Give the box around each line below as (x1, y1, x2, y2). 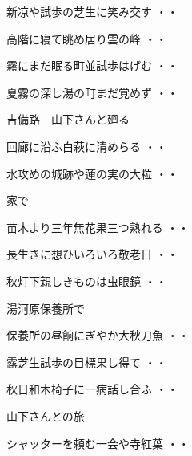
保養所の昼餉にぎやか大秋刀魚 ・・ (6, 327, 190, 344)
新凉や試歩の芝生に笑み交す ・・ (6, 3, 178, 19)
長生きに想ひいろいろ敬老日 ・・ (6, 246, 178, 263)
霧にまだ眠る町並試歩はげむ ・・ (6, 57, 178, 74)
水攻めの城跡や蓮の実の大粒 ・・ (6, 165, 178, 181)
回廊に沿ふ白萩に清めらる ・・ (6, 137, 167, 154)
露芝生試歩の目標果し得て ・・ (6, 353, 167, 370)
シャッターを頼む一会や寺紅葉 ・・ (6, 434, 190, 451)
